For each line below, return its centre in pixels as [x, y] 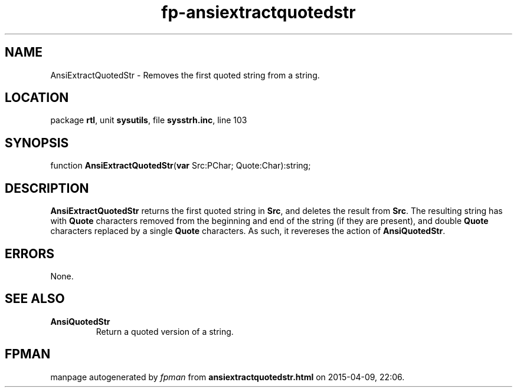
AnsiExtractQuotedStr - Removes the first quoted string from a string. [185, 75]
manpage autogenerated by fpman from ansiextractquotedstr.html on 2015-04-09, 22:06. [228, 377]
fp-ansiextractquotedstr [258, 12]
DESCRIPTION [47, 188]
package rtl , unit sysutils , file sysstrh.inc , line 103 [149, 120]
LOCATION [37, 98]
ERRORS [30, 253]
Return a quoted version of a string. [165, 331]
